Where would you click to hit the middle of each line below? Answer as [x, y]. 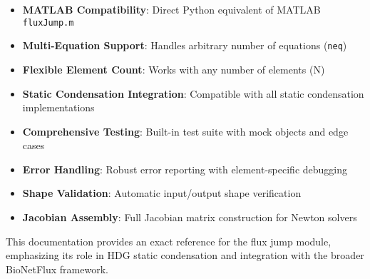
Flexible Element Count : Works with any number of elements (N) [174, 69]
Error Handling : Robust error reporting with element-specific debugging [185, 169]
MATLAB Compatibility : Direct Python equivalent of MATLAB [171, 9]
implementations [58, 107]
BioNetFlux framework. [57, 269]
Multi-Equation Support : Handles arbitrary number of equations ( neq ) [185, 45]
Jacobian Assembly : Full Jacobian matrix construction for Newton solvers [190, 217]
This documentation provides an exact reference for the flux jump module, [169, 241]
